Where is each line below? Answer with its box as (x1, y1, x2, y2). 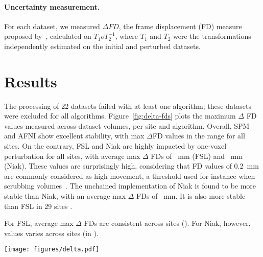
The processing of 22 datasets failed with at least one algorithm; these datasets (4, 100, 252, 111)
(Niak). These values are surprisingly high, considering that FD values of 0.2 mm (4, 160, 259, 171)
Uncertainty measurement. (4, 1, 100, 12)
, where (115, 31, 138, 41)
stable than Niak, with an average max (4, 191, 126, 201)
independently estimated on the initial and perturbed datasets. (4, 40, 201, 51)
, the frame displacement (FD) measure (118, 20, 242, 31)
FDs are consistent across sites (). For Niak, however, (84, 218, 251, 228)
